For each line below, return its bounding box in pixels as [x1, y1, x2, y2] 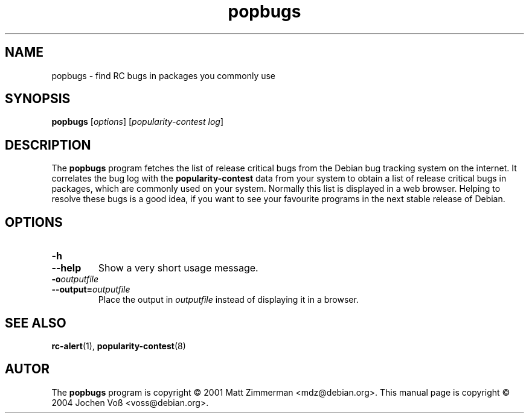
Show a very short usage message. [98, 262, 258, 274]
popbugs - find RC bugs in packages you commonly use [51, 70, 276, 81]
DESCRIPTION [5, 137, 91, 153]
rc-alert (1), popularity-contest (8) [51, 340, 186, 351]
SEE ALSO [5, 315, 66, 331]
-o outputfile [51, 274, 98, 285]
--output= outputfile [51, 284, 130, 295]
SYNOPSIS [5, 91, 71, 107]
